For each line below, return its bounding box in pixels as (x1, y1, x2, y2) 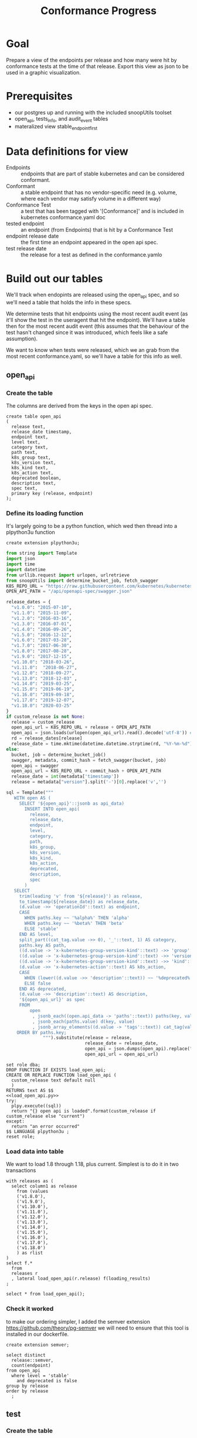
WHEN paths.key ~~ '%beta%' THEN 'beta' (24, 921, 125, 927)
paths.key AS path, (19, 942, 67, 948)
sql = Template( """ (6, 790, 54, 796)
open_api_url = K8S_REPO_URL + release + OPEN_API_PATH (11, 724, 151, 731)
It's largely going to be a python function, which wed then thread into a (6, 523, 178, 530)
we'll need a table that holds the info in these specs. (6, 299, 132, 306)
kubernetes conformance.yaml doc (21, 214, 106, 221)
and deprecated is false (16, 1378, 77, 1383)
